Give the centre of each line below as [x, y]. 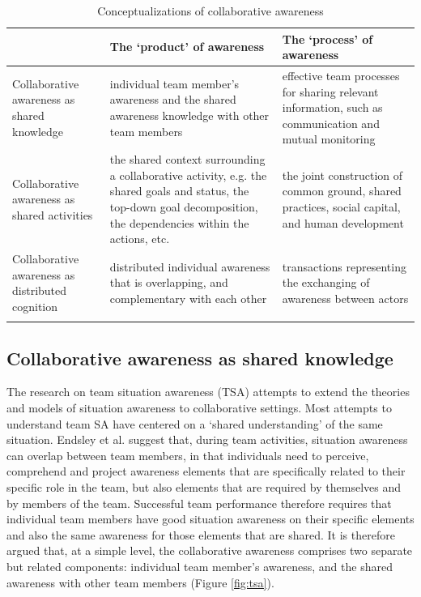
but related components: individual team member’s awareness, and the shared [200, 566]
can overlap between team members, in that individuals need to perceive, [188, 455]
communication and [331, 123]
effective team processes [341, 76]
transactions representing [344, 266]
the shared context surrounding [187, 159]
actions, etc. [140, 239]
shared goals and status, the [179, 191]
